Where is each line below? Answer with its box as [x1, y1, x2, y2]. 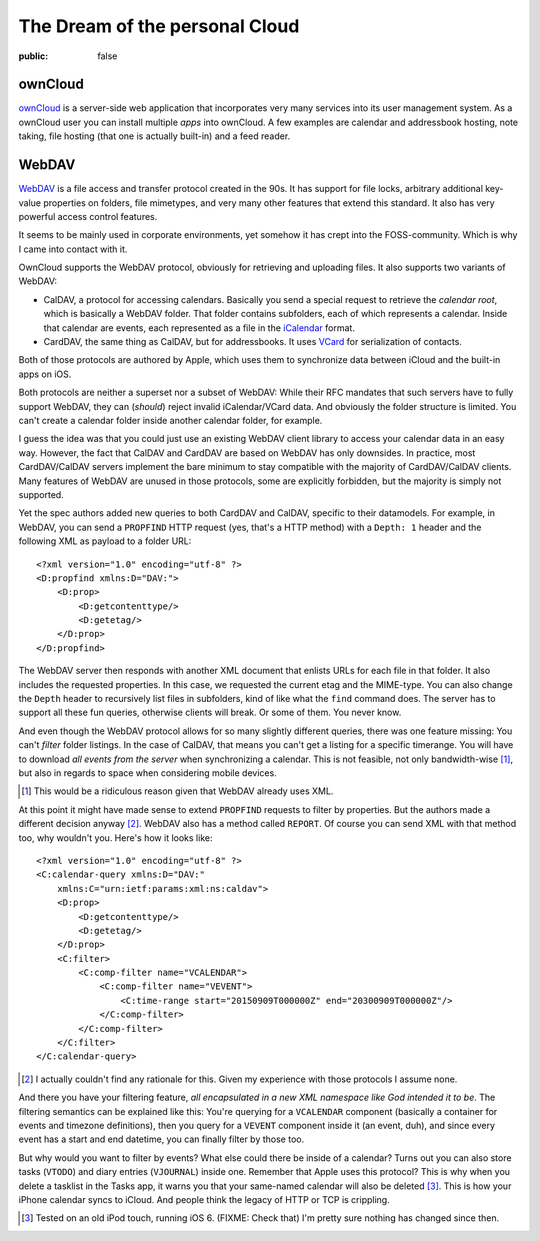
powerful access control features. [18, 210, 158, 222]
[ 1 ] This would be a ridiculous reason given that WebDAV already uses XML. [21, 785, 334, 797]
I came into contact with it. [18, 243, 128, 255]
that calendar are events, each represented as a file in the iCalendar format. [43, 321, 355, 334]
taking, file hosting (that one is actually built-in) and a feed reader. [18, 130, 291, 142]
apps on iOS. [18, 368, 72, 380]
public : [18, 50, 49, 62]
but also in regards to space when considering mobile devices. [18, 766, 277, 779]
